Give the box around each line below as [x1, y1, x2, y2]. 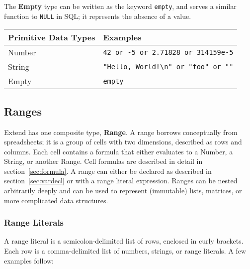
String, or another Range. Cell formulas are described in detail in [4, 156, 203, 166]
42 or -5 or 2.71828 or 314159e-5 [103, 48, 234, 56]
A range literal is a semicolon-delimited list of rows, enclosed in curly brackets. [4, 236, 244, 246]
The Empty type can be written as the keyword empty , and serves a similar [4, 1, 237, 11]
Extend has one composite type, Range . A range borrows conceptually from [4, 127, 238, 137]
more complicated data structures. [4, 195, 108, 205]
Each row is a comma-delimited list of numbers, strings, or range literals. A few [4, 246, 246, 256]
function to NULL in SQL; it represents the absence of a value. [4, 10, 191, 21]
